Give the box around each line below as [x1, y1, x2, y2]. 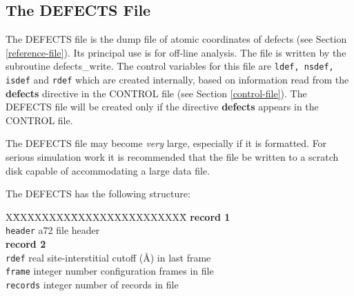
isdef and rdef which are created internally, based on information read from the [6, 72, 349, 87]
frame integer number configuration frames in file [6, 264, 214, 278]
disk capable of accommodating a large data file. [6, 163, 210, 177]
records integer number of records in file [6, 277, 179, 292]
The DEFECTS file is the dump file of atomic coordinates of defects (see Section [6, 32, 347, 46]
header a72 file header [6, 223, 100, 237]
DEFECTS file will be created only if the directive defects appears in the [6, 99, 319, 114]
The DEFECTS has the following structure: [6, 186, 190, 201]
